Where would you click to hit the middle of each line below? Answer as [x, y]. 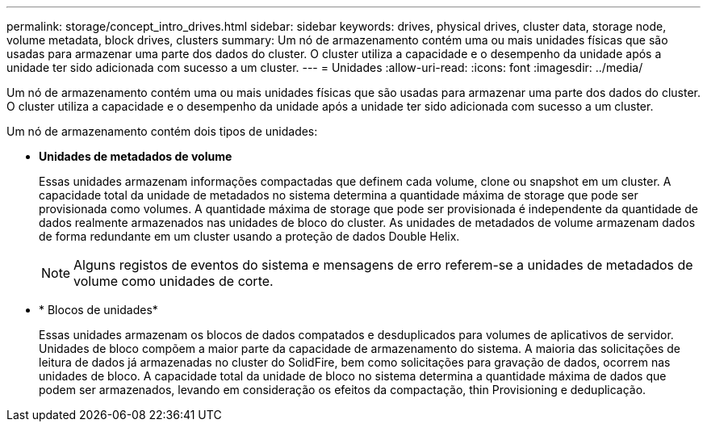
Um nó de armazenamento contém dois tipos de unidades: [162, 131]
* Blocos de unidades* [98, 310]
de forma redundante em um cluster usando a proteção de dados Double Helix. [249, 236]
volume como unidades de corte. [174, 281]
